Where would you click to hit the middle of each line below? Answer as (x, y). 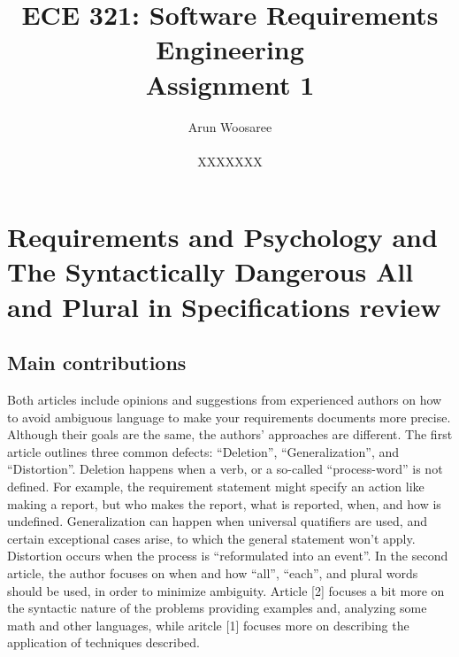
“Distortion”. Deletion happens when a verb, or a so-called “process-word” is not (225, 469)
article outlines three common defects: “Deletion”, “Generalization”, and (203, 451)
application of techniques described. (103, 642)
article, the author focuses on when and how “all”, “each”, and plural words (213, 572)
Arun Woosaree (230, 126)
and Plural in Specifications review (224, 306)
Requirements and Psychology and (222, 237)
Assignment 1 (230, 84)
